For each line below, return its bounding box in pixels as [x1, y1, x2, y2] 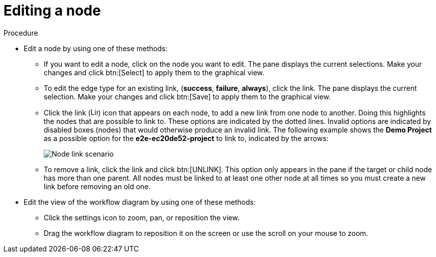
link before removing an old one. [44, 182, 151, 191]
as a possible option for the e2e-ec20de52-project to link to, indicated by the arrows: [44, 134, 329, 143]
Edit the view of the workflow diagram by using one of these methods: [24, 197, 256, 206]
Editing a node [4, 2, 101, 19]
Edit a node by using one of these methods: [24, 44, 168, 53]
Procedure [4, 28, 38, 37]
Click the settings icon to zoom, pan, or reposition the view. [44, 213, 240, 222]
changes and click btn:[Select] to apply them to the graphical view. [44, 68, 265, 77]
